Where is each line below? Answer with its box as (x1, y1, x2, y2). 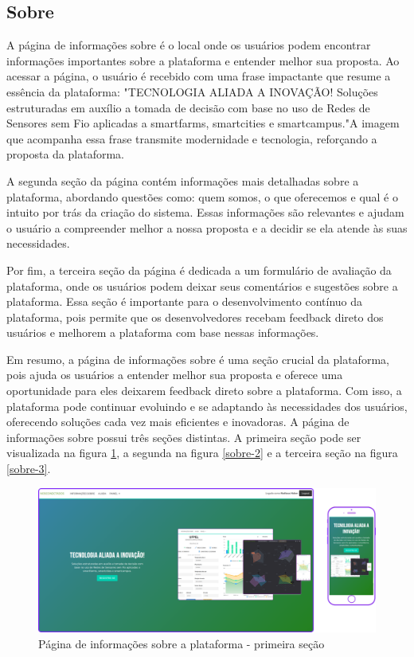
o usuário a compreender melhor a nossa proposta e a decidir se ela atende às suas (6, 219, 408, 236)
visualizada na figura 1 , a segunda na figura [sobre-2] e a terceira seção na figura (6, 444, 398, 461)
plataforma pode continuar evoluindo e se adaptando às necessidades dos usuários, (6, 397, 408, 414)
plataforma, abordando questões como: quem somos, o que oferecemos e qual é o (6, 188, 398, 205)
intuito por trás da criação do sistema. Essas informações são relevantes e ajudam (6, 204, 404, 221)
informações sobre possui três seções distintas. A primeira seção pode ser (6, 428, 361, 445)
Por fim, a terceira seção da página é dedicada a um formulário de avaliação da (6, 261, 392, 278)
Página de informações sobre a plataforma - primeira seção (38, 635, 325, 651)
